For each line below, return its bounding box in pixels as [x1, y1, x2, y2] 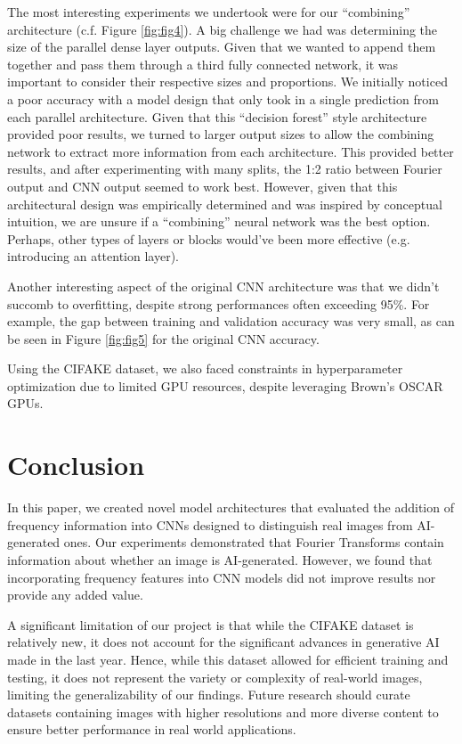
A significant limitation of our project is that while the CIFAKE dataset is [7, 615, 414, 634]
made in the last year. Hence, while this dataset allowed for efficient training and [7, 650, 449, 668]
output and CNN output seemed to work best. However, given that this [7, 176, 398, 195]
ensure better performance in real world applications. [7, 720, 296, 739]
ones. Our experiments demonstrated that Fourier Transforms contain [63, 533, 444, 552]
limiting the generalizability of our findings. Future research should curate [7, 685, 410, 704]
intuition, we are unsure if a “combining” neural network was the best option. [7, 212, 431, 231]
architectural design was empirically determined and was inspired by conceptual [7, 194, 442, 213]
